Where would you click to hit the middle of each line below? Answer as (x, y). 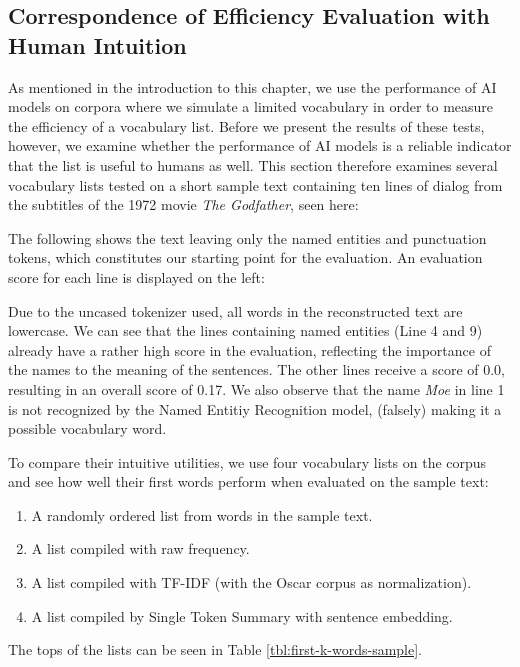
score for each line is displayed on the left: (136, 276)
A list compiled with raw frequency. (140, 548)
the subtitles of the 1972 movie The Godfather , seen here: (183, 204)
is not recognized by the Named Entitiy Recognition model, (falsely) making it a (255, 408)
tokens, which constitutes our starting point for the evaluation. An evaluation (245, 257)
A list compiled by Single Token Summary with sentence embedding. (242, 615)
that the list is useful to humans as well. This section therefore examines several (253, 164)
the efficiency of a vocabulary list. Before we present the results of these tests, (246, 125)
